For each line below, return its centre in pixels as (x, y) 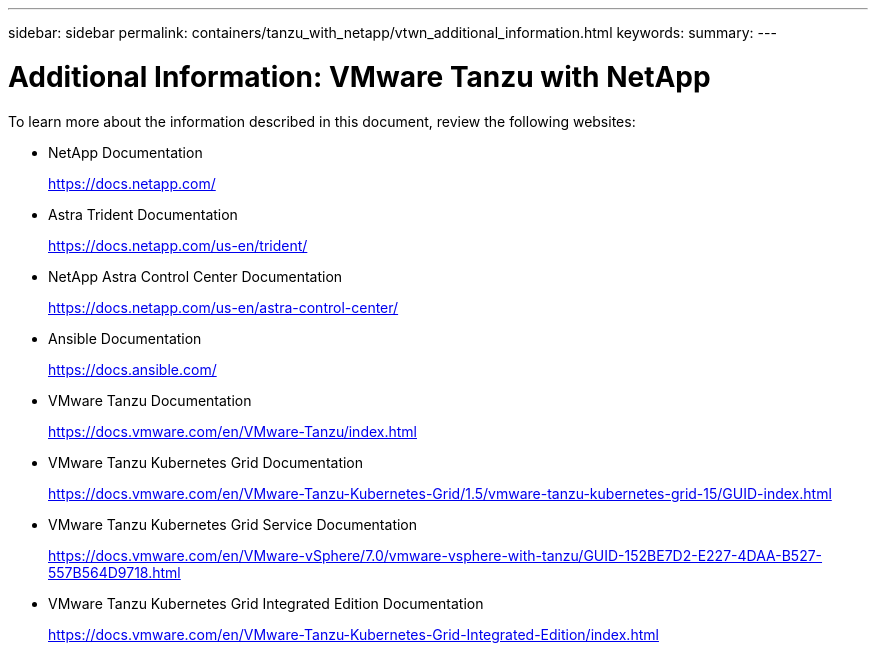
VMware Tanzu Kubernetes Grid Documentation (206, 462)
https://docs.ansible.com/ (132, 369)
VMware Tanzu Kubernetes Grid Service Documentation (233, 524)
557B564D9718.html (114, 572)
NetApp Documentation (125, 152)
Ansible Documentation (125, 338)
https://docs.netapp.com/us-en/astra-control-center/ (223, 307)
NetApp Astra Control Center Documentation (195, 276)
